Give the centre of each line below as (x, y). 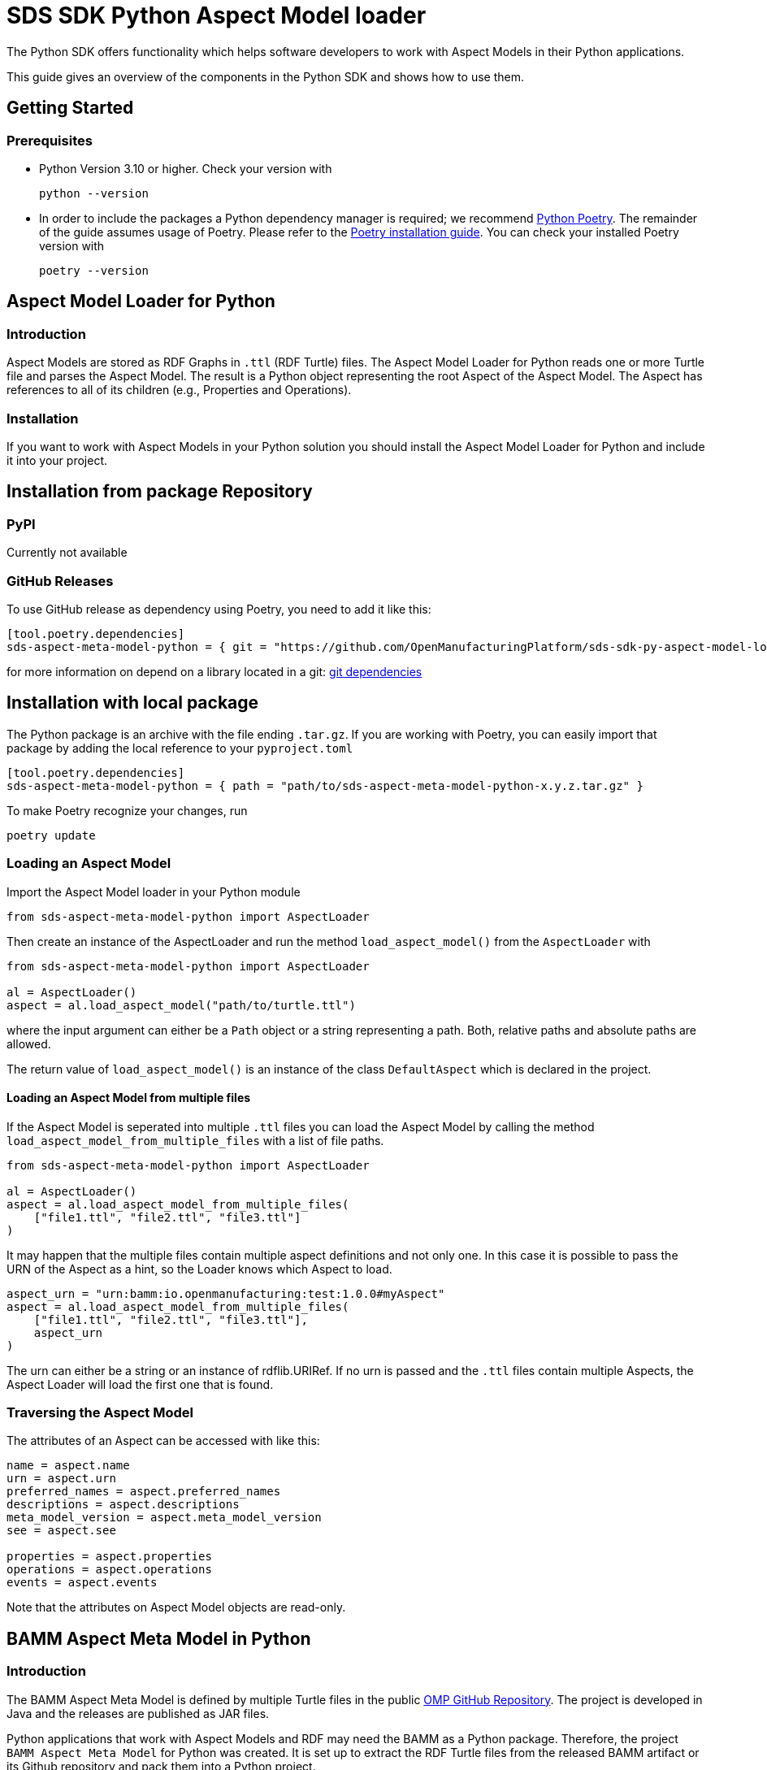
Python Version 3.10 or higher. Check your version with (186, 168)
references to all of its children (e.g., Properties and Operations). (179, 390)
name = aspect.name (68, 1466)
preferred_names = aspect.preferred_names (144, 1492)
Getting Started (70, 108)
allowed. (29, 1043)
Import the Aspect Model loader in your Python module (154, 892)
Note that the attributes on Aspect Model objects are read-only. (176, 1607)
